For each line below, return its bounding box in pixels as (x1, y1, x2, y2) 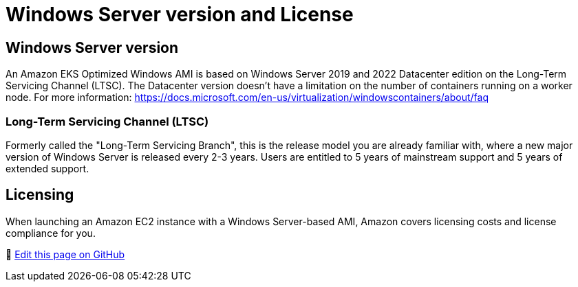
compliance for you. (6, 227, 96, 239)
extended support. (6, 162, 89, 174)
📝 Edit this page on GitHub (6, 248, 125, 260)
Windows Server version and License (6, 3, 354, 26)
